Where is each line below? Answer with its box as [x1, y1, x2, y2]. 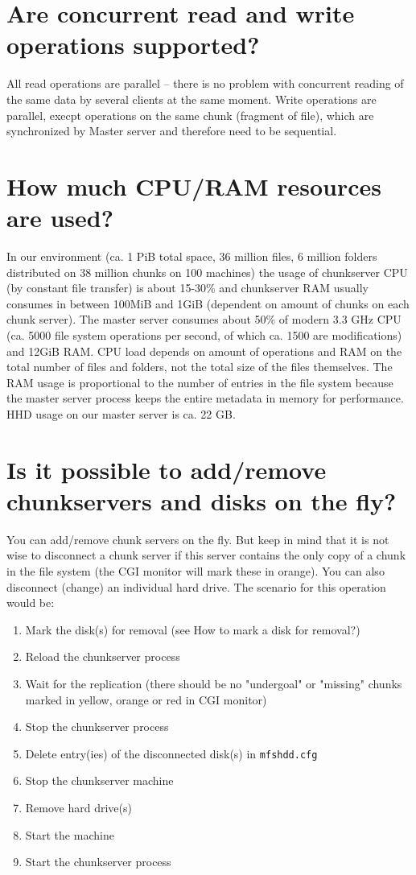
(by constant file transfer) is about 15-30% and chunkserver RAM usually [6, 279, 369, 296]
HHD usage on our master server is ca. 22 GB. [6, 405, 236, 422]
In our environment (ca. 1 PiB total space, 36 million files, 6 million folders [6, 248, 377, 264]
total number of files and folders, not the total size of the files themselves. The [6, 358, 393, 375]
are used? [6, 201, 113, 234]
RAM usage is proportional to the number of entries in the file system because [6, 374, 393, 390]
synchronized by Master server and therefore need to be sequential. [6, 122, 337, 139]
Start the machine [25, 826, 114, 843]
